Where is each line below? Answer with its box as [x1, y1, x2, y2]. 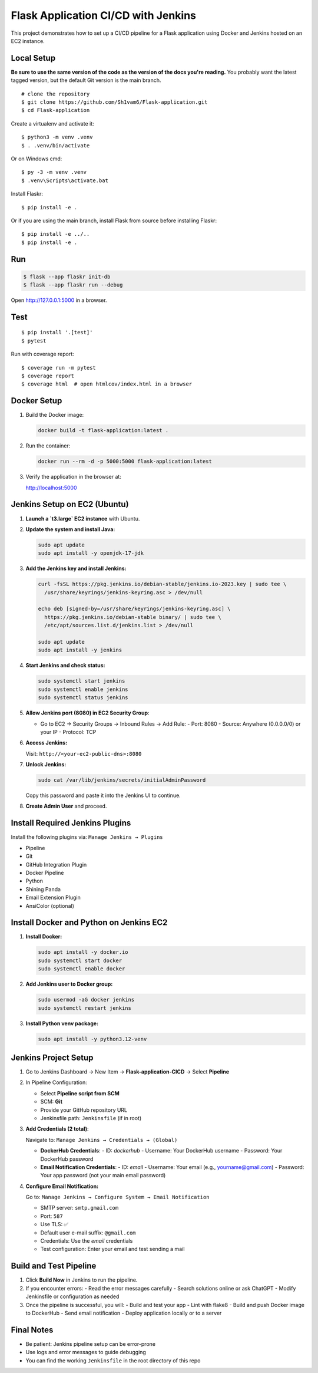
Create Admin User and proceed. [25, 802, 107, 810]
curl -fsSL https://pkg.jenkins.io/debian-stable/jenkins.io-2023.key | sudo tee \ [38, 581, 287, 588]
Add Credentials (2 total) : [25, 1125, 89, 1132]
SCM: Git [40, 1098, 63, 1105]
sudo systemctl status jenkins [38, 694, 129, 701]
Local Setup [11, 53, 56, 63]
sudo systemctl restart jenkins [38, 1005, 132, 1011]
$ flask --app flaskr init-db [23, 273, 111, 280]
